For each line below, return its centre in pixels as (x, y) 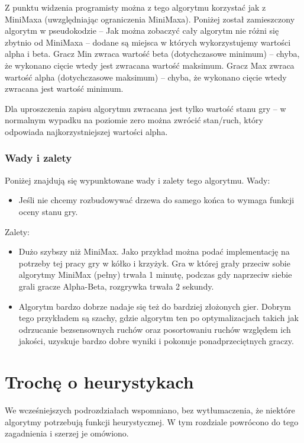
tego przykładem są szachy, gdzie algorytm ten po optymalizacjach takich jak (159, 318)
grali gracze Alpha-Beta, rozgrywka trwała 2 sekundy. (116, 286)
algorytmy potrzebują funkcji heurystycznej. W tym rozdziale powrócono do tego (152, 421)
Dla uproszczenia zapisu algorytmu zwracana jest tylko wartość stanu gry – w (145, 108)
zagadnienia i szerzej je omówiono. (67, 433)
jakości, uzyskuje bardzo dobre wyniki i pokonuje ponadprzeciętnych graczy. (156, 341)
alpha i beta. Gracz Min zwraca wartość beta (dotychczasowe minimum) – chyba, (152, 54)
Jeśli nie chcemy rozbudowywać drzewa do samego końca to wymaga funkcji (156, 200)
